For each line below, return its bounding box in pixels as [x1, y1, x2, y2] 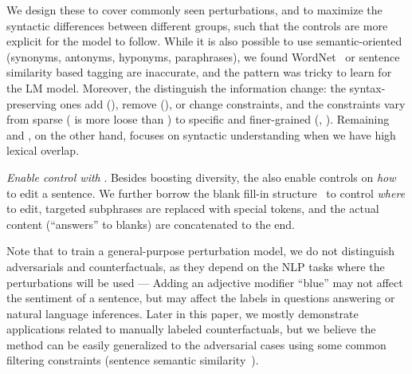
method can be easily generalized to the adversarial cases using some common [6, 336, 386, 352]
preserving [6, 95, 57, 112]
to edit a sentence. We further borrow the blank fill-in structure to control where [6, 184, 406, 201]
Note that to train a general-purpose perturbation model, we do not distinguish [6, 242, 394, 259]
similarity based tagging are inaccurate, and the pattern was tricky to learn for [6, 64, 392, 81]
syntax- [349, 79, 386, 96]
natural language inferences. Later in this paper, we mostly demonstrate [6, 305, 359, 321]
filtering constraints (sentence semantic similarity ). [6, 352, 259, 368]
